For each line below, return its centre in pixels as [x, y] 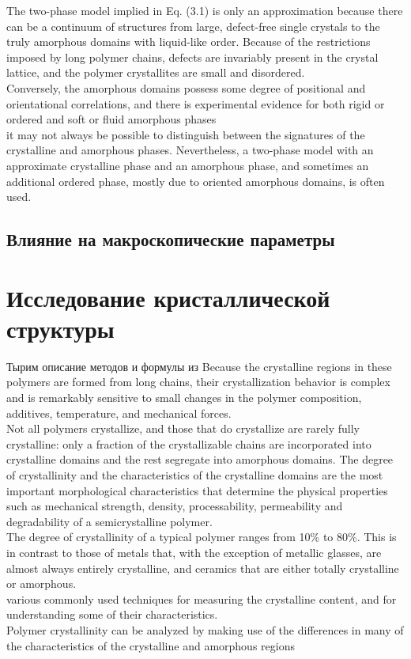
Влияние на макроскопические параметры [171, 239]
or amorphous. [41, 583]
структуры [60, 328]
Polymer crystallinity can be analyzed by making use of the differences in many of [205, 629]
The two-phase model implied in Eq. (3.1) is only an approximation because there [205, 10]
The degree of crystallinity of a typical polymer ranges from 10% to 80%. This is [202, 537]
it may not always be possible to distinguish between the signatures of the [186, 134]
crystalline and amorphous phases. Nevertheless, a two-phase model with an [190, 150]
